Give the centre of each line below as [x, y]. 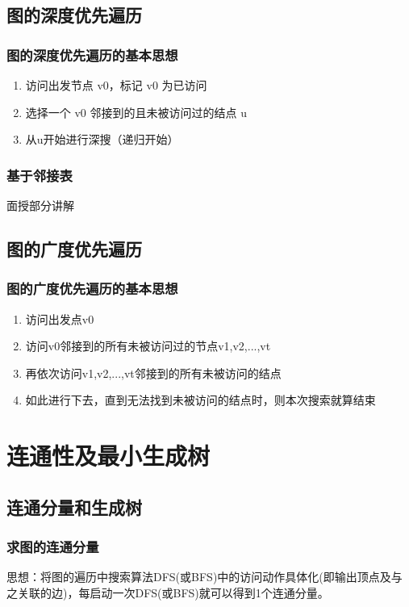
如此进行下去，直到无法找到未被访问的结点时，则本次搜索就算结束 [200, 400]
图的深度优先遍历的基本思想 [92, 54]
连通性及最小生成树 [109, 456]
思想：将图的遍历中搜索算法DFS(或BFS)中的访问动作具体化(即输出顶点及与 [204, 577]
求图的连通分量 [53, 547]
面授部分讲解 [40, 205]
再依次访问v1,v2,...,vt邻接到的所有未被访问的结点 [153, 373]
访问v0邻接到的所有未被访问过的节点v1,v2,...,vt [148, 346]
